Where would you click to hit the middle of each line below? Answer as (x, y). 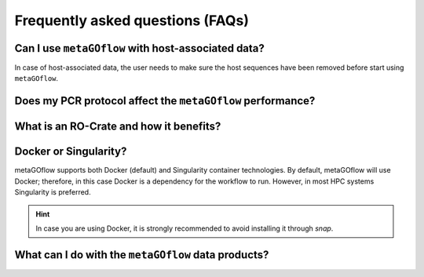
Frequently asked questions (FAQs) (132, 20)
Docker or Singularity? (71, 152)
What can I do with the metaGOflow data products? (142, 255)
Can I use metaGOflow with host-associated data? (139, 48)
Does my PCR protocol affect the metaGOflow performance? (165, 101)
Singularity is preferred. (53, 192)
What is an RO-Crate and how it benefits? (118, 127)
